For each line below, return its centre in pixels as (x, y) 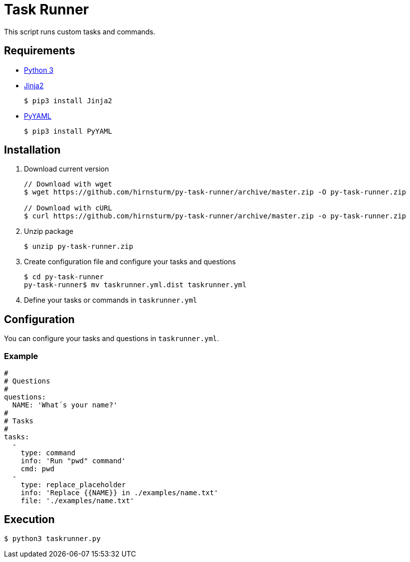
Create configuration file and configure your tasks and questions (130, 262)
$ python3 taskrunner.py (52, 538)
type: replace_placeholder (73, 485)
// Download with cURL (68, 208)
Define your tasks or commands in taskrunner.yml (111, 300)
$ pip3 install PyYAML (68, 131)
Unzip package (49, 231)
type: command (48, 453)
